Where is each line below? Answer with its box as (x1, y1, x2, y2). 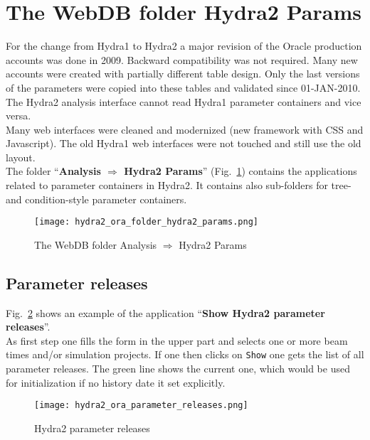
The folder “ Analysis (6, 163, 101, 178)
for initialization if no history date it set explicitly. (6, 375, 226, 390)
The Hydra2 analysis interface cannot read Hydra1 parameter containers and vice (6, 94, 361, 109)
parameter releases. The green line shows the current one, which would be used (6, 361, 350, 376)
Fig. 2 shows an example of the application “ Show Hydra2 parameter (6, 305, 325, 320)
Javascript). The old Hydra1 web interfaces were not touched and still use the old (6, 136, 361, 151)
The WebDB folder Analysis (34, 237, 157, 252)
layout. (6, 149, 36, 164)
